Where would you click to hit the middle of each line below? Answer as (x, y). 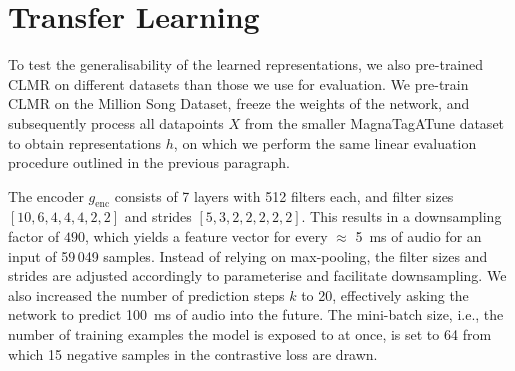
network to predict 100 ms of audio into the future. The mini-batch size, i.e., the (256, 314)
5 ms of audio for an (418, 236)
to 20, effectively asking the (385, 294)
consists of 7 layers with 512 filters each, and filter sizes (284, 195)
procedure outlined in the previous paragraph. (149, 162)
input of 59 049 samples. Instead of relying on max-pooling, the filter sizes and (248, 255)
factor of (34, 236)
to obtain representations (85, 142)
